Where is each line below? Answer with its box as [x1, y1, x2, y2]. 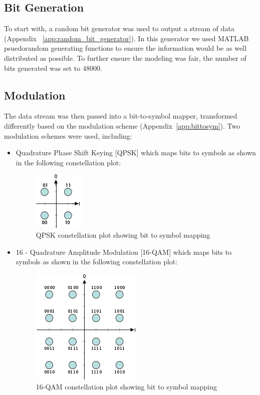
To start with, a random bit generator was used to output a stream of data [4, 23, 234, 34]
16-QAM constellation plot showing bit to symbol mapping [36, 381, 217, 392]
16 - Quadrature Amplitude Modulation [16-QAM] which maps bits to [16, 246, 232, 257]
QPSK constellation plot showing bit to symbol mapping [36, 229, 210, 240]
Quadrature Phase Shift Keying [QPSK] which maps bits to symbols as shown [16, 147, 256, 158]
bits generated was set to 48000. [4, 62, 102, 73]
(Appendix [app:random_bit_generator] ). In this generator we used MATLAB [4, 33, 249, 43]
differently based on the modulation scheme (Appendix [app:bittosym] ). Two [4, 120, 240, 131]
